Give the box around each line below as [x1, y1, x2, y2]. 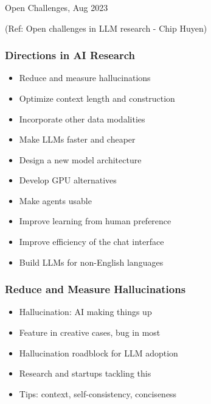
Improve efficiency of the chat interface [19, 235, 164, 248]
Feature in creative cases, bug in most [19, 326, 161, 339]
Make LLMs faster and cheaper [19, 133, 136, 146]
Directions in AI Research [5, 48, 135, 63]
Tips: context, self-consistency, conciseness [19, 387, 177, 400]
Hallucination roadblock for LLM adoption [19, 346, 178, 359]
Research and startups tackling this [19, 367, 151, 380]
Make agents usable [19, 194, 92, 207]
